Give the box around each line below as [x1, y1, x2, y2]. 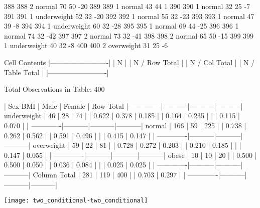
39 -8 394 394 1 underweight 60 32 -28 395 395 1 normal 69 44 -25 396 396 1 [4, 21, 239, 31]
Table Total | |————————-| [4, 67, 109, 77]
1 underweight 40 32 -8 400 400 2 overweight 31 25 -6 [4, 40, 168, 51]
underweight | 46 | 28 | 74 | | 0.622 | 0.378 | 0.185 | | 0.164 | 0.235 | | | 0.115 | [4, 110, 240, 121]
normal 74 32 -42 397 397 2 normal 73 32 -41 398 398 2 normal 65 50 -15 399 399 [4, 30, 254, 41]
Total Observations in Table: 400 [4, 84, 105, 94]
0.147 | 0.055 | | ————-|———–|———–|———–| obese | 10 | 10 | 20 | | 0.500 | [4, 149, 257, 160]
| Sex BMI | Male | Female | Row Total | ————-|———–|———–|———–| [4, 100, 243, 111]
